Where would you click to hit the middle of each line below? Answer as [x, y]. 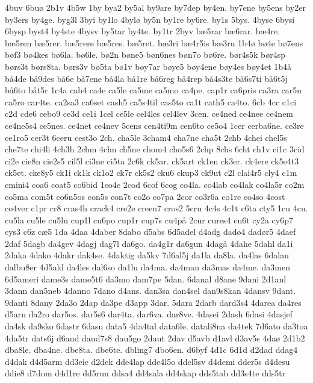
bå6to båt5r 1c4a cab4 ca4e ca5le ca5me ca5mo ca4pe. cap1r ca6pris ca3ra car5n [153, 90]
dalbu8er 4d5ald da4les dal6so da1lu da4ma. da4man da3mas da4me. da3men [147, 267]
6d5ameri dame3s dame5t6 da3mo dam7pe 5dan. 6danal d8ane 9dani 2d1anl [146, 279]
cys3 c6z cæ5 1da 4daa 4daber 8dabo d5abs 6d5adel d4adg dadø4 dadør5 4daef [150, 232]
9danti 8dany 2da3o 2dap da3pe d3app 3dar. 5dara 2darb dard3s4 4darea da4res [153, 302]
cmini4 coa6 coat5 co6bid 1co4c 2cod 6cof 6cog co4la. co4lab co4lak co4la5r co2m [155, 184]
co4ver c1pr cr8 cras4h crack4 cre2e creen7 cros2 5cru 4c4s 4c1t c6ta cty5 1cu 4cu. [156, 208]
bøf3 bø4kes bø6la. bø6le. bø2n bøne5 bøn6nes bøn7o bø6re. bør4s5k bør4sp [145, 54]
